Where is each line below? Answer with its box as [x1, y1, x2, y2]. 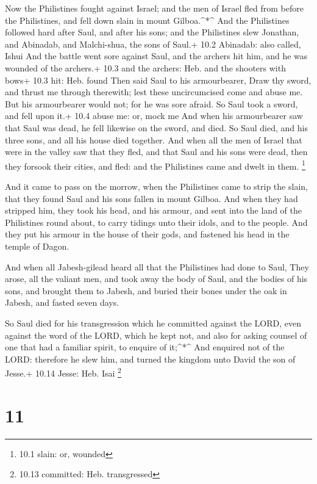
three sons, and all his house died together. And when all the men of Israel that [5, 133, 302, 146]
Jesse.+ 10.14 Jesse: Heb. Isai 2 [5, 365, 121, 379]
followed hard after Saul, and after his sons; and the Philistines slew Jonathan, [5, 26, 299, 38]
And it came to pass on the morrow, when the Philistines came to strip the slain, [5, 179, 308, 192]
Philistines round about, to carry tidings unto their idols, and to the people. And [5, 215, 308, 228]
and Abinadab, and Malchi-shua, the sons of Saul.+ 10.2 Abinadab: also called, [5, 37, 301, 50]
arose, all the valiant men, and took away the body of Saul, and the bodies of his [5, 272, 308, 285]
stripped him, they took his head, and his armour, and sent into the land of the [5, 204, 302, 217]
